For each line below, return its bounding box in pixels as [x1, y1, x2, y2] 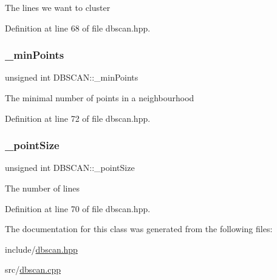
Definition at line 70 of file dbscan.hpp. [5, 202, 151, 215]
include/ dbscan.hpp [5, 242, 78, 255]
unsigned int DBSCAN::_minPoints [5, 71, 138, 84]
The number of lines [5, 182, 80, 194]
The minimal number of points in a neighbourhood [5, 92, 194, 104]
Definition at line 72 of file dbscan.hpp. [5, 112, 151, 124]
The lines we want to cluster [5, 1, 111, 13]
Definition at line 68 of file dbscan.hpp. [5, 21, 151, 34]
